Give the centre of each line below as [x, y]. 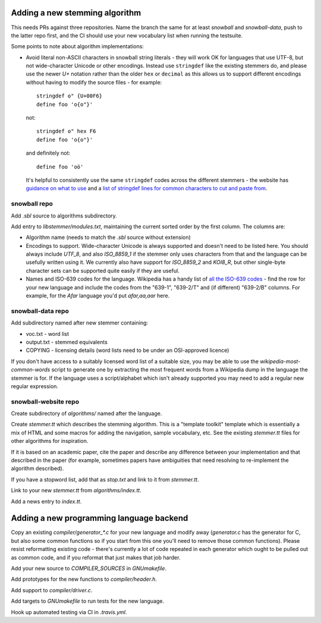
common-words [31, 370]
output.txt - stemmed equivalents [67, 342]
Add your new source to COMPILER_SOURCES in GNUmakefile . [89, 568]
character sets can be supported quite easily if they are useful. [103, 270]
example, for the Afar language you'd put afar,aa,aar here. [98, 296]
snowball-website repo [45, 401]
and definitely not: [48, 153]
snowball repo [32, 204]
